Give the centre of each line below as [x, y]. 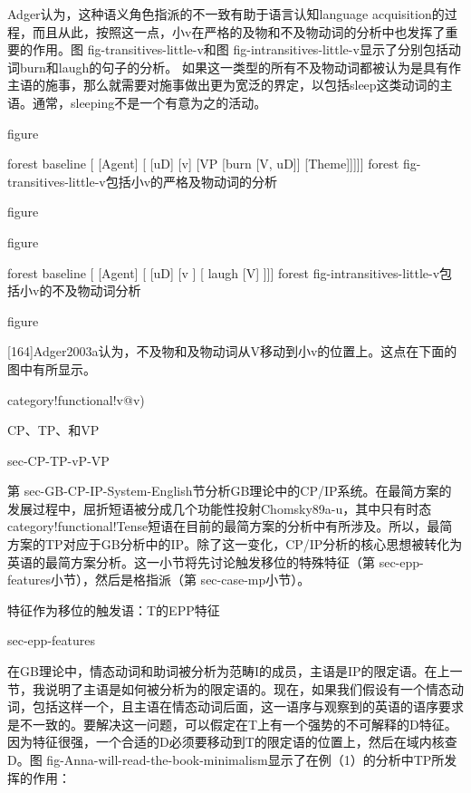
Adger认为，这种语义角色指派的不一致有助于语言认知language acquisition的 [226, 14]
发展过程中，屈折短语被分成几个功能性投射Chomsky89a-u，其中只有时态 [220, 508]
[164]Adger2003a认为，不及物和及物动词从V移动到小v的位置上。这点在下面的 [232, 351]
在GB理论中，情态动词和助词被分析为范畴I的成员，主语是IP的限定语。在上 [229, 671]
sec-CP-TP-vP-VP [58, 460]
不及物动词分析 [96, 290]
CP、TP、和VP [53, 430]
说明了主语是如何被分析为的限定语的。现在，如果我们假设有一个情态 [248, 688]
